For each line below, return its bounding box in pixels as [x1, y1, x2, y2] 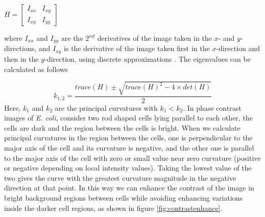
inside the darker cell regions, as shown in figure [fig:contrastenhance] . [4, 202, 223, 213]
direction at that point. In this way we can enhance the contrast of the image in [4, 182, 254, 193]
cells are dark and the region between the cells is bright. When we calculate [4, 122, 240, 133]
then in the [4, 53, 39, 64]
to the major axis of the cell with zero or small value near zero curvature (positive [4, 152, 261, 163]
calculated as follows [4, 63, 68, 74]
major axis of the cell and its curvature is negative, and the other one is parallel [4, 142, 254, 153]
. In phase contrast [183, 102, 242, 113]
